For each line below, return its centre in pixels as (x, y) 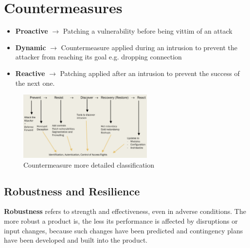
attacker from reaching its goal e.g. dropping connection (98, 57)
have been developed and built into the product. (76, 240)
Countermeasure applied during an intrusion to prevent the (149, 47)
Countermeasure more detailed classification (89, 164)
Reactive (30, 73)
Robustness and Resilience (72, 191)
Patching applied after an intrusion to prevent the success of (150, 73)
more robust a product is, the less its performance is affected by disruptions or (121, 221)
